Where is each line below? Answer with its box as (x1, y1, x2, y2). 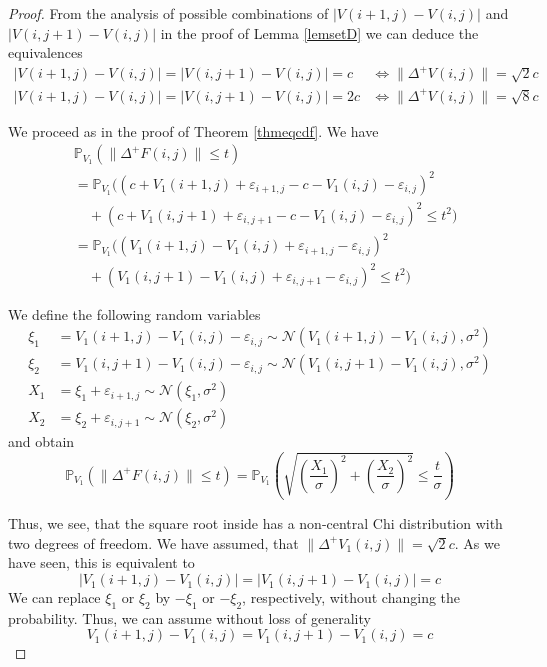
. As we (454, 532, 500, 553)
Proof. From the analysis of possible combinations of (8, 3, 329, 23)
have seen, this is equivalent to (8, 552, 195, 573)
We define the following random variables (8, 303, 261, 324)
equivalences (8, 42, 83, 63)
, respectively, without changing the (242, 587, 461, 608)
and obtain (8, 431, 75, 452)
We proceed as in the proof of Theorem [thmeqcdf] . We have (8, 120, 379, 141)
